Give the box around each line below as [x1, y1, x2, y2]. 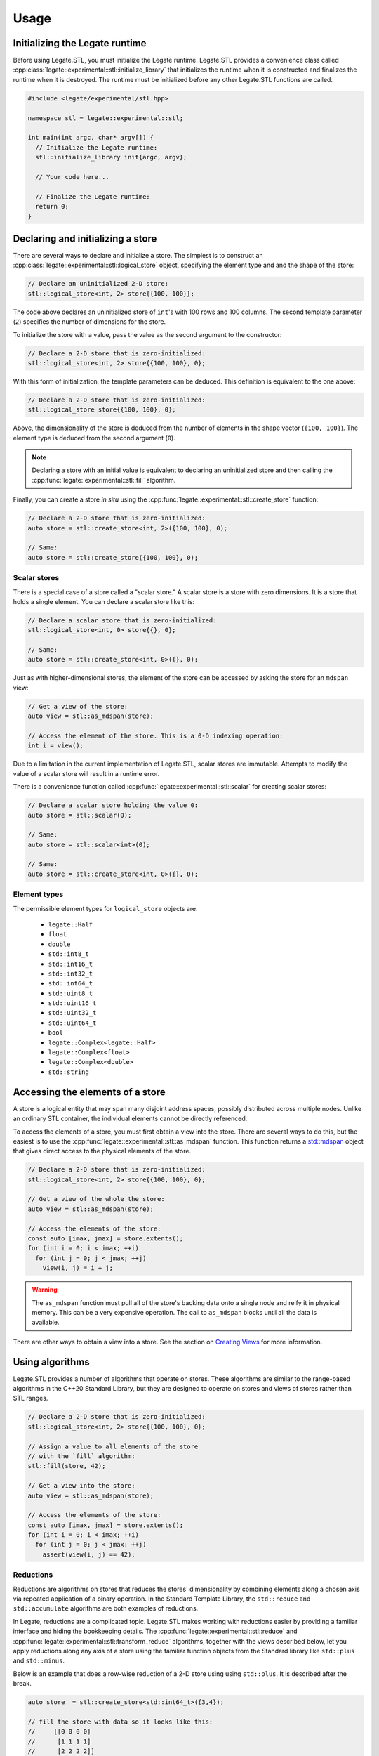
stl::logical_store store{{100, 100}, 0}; [27, 406, 176, 414]
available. [32, 1318, 60, 1327]
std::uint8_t [48, 989, 93, 997]
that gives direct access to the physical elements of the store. [13, 1147, 192, 1155]
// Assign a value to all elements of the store [27, 1442, 199, 1450]
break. [13, 1679, 32, 1688]
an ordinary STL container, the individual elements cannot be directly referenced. [13, 1114, 248, 1123]
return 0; [35, 202, 69, 211]
